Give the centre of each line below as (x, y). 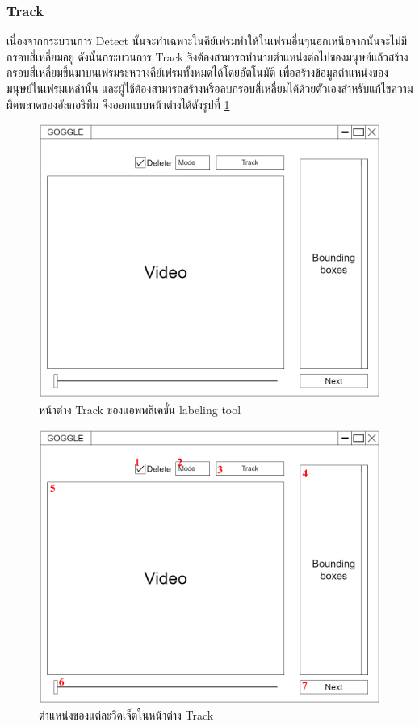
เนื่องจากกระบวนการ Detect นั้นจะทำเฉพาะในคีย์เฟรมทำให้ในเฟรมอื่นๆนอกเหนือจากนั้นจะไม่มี (207, 41)
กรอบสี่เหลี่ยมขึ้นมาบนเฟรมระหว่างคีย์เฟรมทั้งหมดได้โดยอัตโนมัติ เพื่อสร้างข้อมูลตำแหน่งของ (197, 72)
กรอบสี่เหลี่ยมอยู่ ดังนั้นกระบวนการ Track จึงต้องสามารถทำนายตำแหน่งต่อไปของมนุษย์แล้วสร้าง (207, 56)
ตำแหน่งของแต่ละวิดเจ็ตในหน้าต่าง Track (126, 715)
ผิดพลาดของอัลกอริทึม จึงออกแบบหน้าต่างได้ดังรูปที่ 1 (118, 104)
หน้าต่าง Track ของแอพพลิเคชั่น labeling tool (140, 409)
